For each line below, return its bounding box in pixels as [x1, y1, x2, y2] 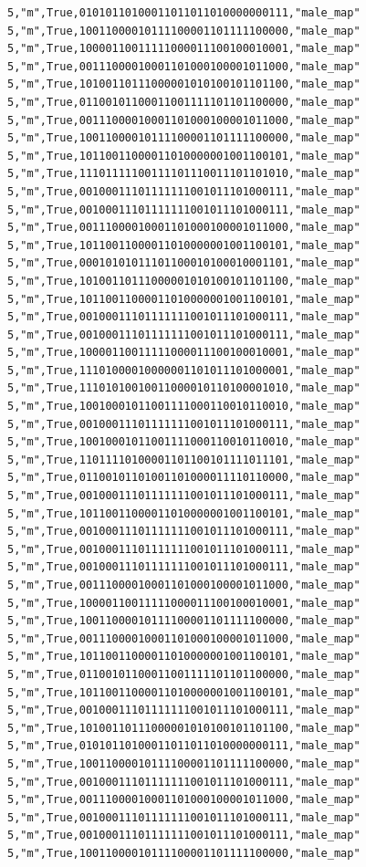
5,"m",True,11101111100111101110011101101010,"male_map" [7, 167, 361, 181]
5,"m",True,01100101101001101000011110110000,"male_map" [7, 471, 361, 485]
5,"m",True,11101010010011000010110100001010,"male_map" [7, 381, 361, 395]
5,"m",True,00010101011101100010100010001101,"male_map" [7, 256, 361, 270]
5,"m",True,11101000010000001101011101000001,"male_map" [7, 363, 361, 377]
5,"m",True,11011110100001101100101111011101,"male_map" [7, 453, 361, 466]
